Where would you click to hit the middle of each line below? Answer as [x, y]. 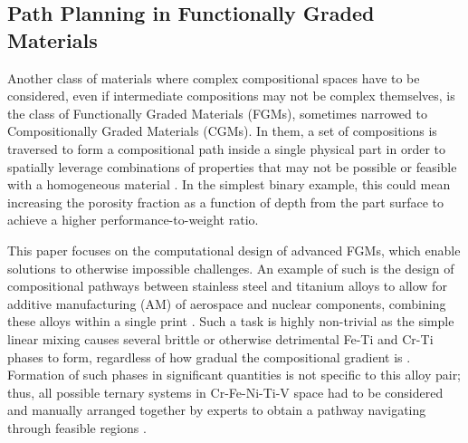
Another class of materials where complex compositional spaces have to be [214, 77]
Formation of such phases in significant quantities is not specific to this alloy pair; [234, 375]
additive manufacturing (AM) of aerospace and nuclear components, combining [227, 303]
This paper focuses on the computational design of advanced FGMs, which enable [234, 250]
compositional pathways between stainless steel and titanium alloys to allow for [227, 286]
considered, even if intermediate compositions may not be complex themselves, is [231, 96]
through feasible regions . [77, 427]
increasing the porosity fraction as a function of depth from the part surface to [226, 202]
